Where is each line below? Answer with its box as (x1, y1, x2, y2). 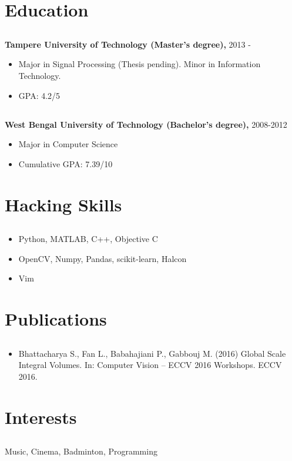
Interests (5, 404, 77, 429)
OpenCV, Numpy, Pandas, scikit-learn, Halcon (18, 252, 187, 264)
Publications (5, 307, 107, 331)
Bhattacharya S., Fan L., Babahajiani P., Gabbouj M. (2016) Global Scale (18, 347, 286, 359)
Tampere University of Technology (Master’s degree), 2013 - (5, 38, 251, 50)
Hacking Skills (5, 192, 122, 216)
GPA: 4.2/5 (18, 89, 61, 101)
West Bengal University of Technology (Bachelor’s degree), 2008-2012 (5, 118, 287, 130)
